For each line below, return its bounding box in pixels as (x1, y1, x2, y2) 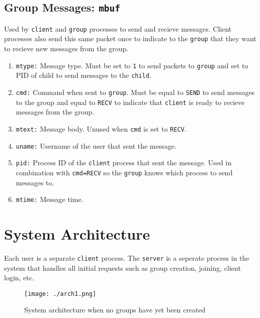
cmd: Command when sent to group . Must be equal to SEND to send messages (16, 87, 255, 97)
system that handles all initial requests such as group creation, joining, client (4, 262, 241, 273)
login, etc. (4, 272, 34, 283)
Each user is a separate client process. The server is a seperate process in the (4, 252, 249, 263)
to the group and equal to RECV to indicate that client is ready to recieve (16, 96, 245, 107)
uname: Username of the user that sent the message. (16, 140, 177, 151)
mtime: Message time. (16, 194, 83, 204)
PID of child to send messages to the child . (16, 70, 151, 80)
